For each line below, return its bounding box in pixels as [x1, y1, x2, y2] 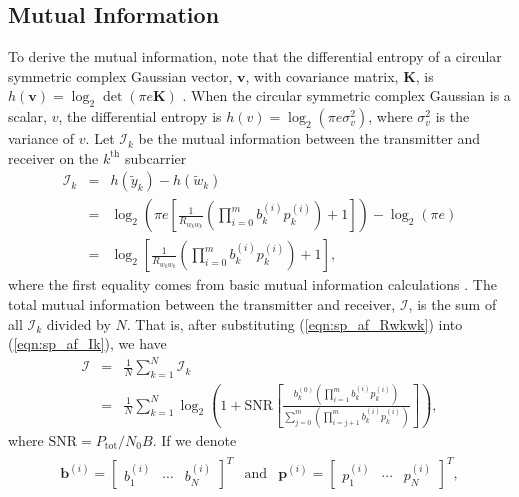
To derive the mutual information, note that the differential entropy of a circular [8, 46, 502, 67]
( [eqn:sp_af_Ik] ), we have [8, 333, 167, 354]
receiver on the [8, 147, 99, 168]
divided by [46, 313, 111, 334]
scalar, [8, 106, 48, 127]
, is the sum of [408, 294, 497, 315]
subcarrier [124, 147, 187, 168]
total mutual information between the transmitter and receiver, [8, 294, 396, 315]
